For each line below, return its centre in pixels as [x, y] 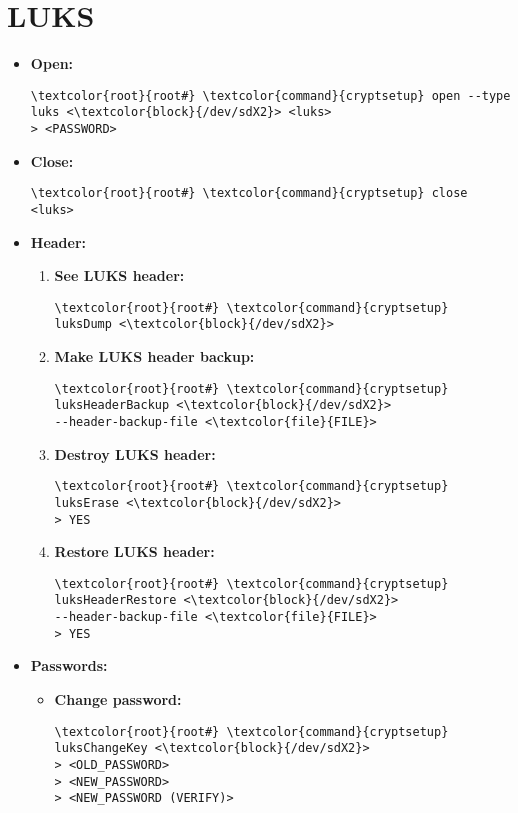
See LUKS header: [119, 275]
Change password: [118, 699]
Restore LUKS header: [134, 551]
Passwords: [69, 665]
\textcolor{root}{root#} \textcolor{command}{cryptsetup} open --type [270, 95]
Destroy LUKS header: [135, 453]
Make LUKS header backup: [154, 356]
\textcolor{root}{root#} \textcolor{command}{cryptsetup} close [249, 193]
